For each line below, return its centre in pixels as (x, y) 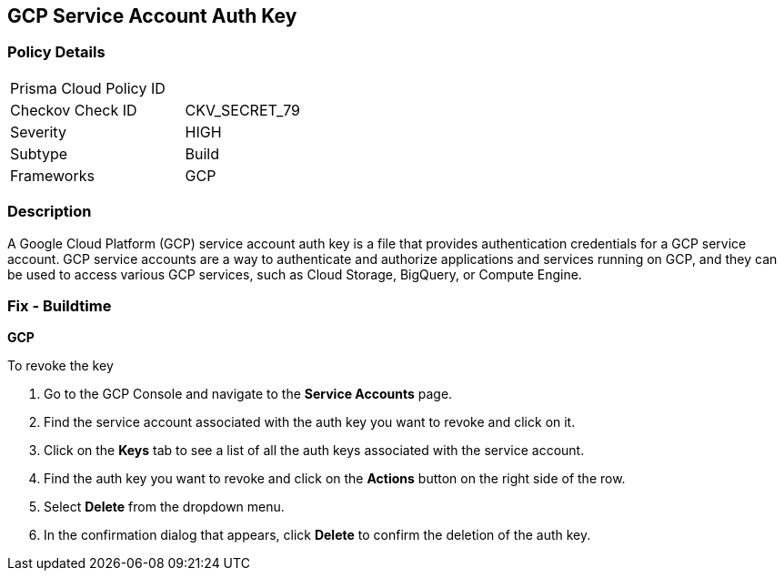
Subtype (39, 153)
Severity (38, 132)
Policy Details (56, 52)
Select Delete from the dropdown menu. (164, 507)
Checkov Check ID (74, 110)
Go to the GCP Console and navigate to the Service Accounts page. (248, 394)
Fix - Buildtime (60, 305)
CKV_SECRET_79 (243, 110)
